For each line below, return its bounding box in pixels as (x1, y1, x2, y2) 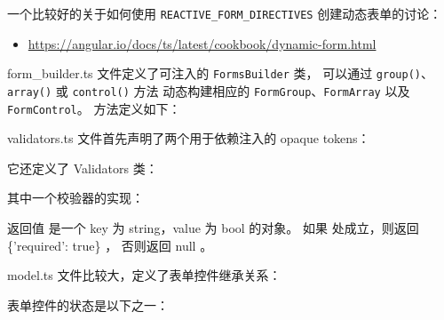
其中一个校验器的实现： (7, 188, 144, 207)
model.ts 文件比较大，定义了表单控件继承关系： (7, 266, 281, 284)
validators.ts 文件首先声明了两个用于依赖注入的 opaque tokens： (7, 129, 370, 148)
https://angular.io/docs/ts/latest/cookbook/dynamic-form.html (28, 34, 377, 52)
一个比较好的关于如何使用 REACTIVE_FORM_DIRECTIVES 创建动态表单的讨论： (7, 4, 442, 22)
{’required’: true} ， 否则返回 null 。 (7, 236, 213, 254)
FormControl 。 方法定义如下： (7, 99, 181, 117)
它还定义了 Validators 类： (7, 158, 158, 177)
